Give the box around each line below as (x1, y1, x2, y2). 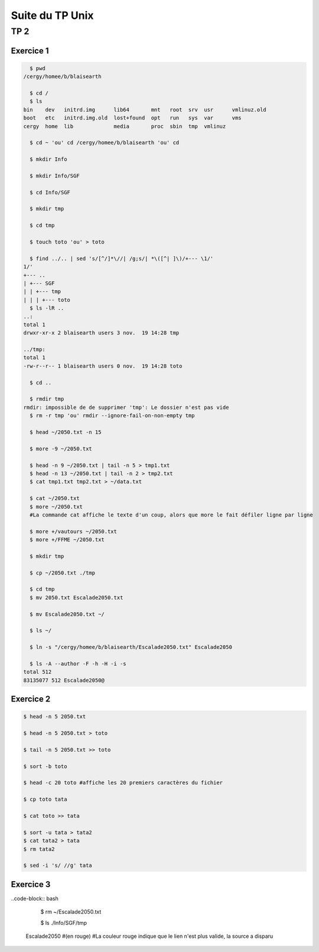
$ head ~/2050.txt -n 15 (30, 429, 102, 436)
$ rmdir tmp (30, 396, 64, 402)
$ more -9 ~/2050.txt (30, 445, 93, 452)
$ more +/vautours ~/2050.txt (30, 528, 118, 535)
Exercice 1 (11, 46, 50, 56)
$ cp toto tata (23, 796, 67, 803)
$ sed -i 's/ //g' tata (23, 862, 93, 869)
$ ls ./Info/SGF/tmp (40, 919, 87, 926)
